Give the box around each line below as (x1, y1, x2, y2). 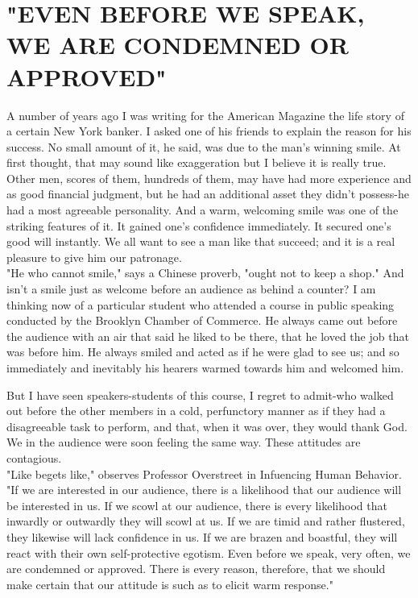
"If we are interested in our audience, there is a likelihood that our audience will (6, 481, 402, 498)
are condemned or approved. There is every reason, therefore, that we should (6, 560, 386, 577)
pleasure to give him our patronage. (6, 248, 182, 265)
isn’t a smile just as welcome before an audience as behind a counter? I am (6, 280, 376, 297)
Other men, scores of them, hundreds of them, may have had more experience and (6, 169, 412, 186)
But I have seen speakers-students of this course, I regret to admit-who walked (6, 386, 394, 403)
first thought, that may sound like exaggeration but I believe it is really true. (6, 154, 387, 171)
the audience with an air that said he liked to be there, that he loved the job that (6, 327, 409, 344)
